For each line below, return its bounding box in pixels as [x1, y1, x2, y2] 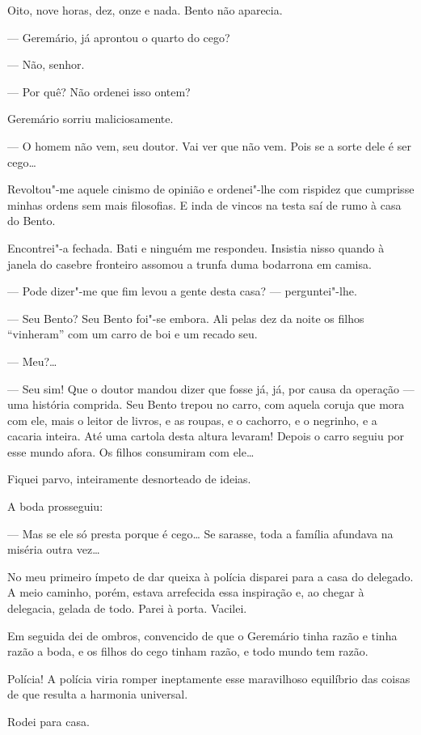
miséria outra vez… [7, 541, 100, 558]
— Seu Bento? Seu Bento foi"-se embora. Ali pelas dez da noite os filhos [7, 309, 364, 326]
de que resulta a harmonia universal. [7, 686, 188, 703]
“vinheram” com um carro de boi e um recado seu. [7, 325, 258, 342]
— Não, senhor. [7, 56, 85, 73]
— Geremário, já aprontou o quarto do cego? [7, 28, 230, 45]
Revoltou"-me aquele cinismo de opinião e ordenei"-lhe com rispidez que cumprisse [7, 181, 415, 198]
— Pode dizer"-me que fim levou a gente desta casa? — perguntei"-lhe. [7, 283, 357, 300]
